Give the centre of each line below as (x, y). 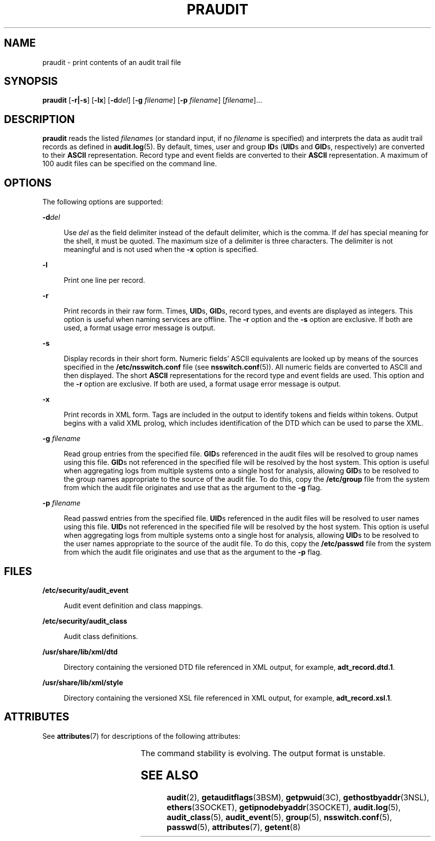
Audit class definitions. (101, 636)
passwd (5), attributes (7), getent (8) (234, 827)
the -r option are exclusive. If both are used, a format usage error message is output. (202, 384)
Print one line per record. (105, 280)
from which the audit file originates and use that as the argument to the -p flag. (193, 552)
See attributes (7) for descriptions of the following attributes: (141, 736)
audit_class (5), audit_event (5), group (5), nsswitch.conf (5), (279, 817)
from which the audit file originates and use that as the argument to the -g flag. (193, 488)
